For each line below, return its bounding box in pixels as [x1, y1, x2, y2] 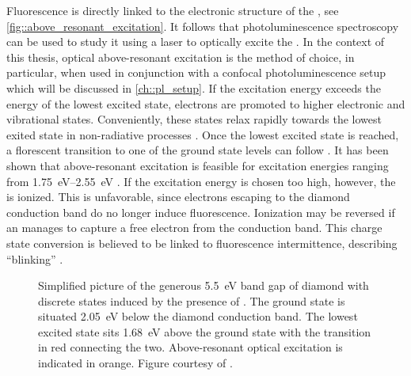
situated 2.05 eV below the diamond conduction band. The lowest [38, 308, 358, 325]
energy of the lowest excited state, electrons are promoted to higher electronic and [6, 95, 405, 112]
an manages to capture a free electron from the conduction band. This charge [6, 219, 382, 236]
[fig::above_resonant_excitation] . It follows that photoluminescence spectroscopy [6, 17, 399, 34]
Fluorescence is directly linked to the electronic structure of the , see [6, 2, 339, 18]
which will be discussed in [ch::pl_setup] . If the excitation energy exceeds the [6, 79, 381, 96]
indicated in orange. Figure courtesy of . [38, 355, 233, 371]
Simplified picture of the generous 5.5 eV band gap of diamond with [38, 277, 369, 294]
